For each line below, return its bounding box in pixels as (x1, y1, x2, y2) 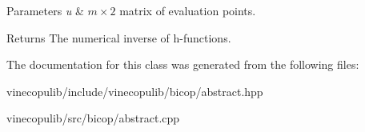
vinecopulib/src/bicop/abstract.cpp (6, 110, 180, 126)
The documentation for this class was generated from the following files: (6, 56, 359, 73)
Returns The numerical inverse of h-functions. (6, 29, 231, 46)
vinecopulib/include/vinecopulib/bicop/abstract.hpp (6, 82, 263, 99)
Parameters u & (6, 2, 84, 18)
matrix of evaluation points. (119, 2, 256, 18)
